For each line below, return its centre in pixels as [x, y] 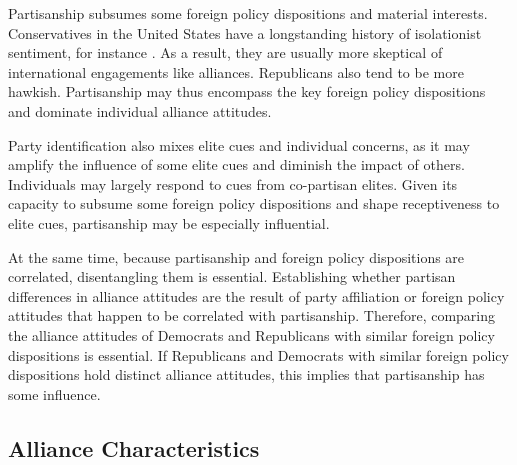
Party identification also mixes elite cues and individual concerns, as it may [239, 144]
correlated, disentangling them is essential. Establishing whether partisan [232, 276]
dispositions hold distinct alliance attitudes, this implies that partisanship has [246, 374]
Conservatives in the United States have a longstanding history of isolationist [245, 32]
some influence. [54, 393]
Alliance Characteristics [134, 447]
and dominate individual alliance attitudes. [140, 110]
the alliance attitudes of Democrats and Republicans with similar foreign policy [251, 334]
